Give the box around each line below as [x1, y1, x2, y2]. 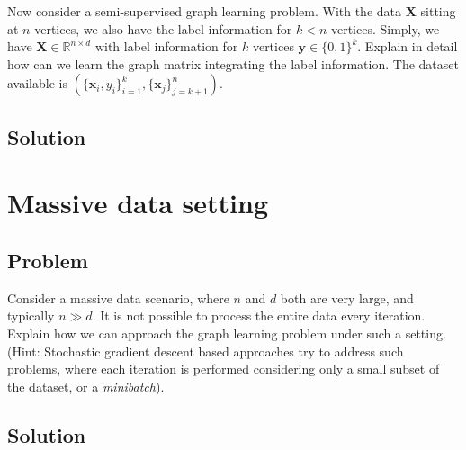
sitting [420, 2, 456, 20]
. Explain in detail [357, 37, 458, 56]
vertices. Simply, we [330, 19, 440, 38]
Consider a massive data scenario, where [7, 288, 229, 307]
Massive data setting [7, 184, 269, 221]
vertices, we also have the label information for [34, 19, 292, 38]
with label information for [94, 37, 238, 56]
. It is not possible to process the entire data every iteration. [92, 306, 426, 325]
